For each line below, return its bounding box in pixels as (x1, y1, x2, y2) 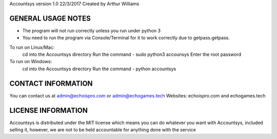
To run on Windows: (9, 58, 52, 65)
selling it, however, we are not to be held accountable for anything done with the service (9, 127, 196, 133)
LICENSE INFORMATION (9, 106, 88, 115)
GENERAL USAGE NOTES (9, 14, 91, 23)
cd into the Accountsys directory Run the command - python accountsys (22, 66, 176, 72)
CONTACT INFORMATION (9, 79, 93, 88)
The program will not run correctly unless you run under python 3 (22, 27, 161, 33)
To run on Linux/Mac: (9, 44, 55, 50)
